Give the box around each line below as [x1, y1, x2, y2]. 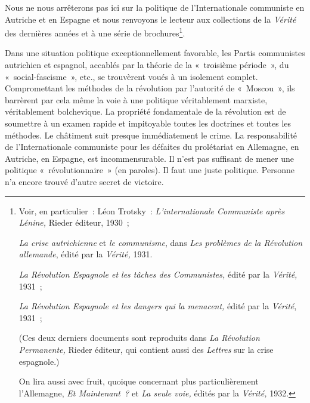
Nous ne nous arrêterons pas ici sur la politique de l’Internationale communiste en [5, 1, 305, 13]
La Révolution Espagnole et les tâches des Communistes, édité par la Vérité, [18, 267, 297, 280]
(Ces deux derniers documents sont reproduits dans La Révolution [18, 331, 260, 344]
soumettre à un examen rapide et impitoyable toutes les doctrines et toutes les [5, 117, 292, 129]
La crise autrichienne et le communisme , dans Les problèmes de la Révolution [18, 236, 303, 248]
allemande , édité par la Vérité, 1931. [18, 248, 153, 260]
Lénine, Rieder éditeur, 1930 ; [18, 216, 129, 229]
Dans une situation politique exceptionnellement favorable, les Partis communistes [5, 47, 305, 59]
